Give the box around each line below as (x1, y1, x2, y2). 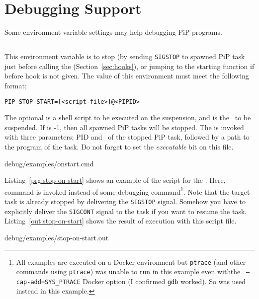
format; (4, 80, 27, 90)
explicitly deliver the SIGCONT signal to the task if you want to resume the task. (4, 206, 247, 216)
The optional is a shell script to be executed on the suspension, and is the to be (4, 112, 251, 123)
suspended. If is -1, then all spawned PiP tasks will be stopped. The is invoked (4, 122, 244, 132)
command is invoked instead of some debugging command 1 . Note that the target (4, 185, 250, 197)
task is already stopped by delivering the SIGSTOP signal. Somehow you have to (4, 196, 246, 207)
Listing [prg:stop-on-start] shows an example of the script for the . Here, (4, 175, 226, 185)
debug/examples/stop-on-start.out (4, 232, 109, 242)
